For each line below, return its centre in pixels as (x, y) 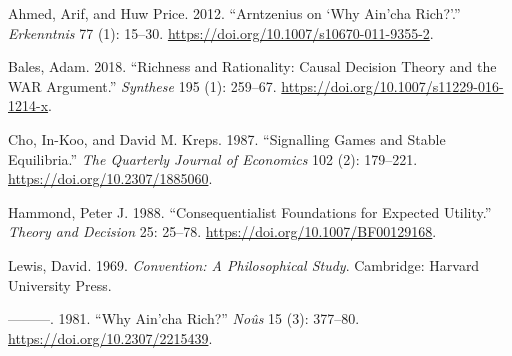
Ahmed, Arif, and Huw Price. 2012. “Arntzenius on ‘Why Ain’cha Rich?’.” (234, 13)
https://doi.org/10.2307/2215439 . (110, 337)
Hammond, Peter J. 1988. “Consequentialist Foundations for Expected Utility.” (250, 211)
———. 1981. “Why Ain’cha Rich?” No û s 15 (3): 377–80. (184, 318)
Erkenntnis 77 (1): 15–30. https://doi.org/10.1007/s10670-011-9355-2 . (221, 32)
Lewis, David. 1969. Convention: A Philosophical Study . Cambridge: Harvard (244, 264)
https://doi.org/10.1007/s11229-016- (392, 85)
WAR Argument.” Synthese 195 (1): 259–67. (142, 85)
